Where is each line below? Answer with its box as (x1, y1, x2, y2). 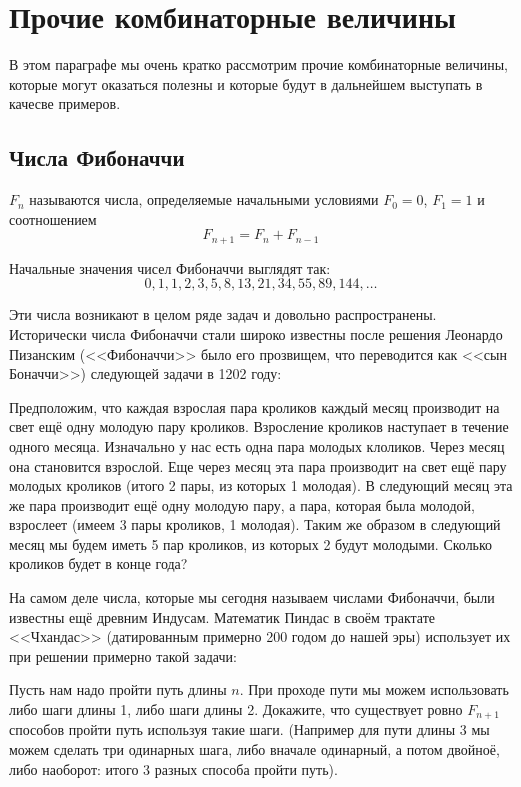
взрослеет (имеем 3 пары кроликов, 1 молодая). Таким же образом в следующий (9, 514, 501, 535)
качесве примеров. (9, 93, 121, 114)
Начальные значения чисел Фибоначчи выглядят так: (9, 257, 331, 278)
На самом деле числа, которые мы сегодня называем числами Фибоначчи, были (9, 587, 495, 608)
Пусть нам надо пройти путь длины (9, 679, 227, 700)
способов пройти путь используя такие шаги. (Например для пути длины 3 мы (9, 719, 490, 740)
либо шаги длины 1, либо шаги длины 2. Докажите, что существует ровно (9, 699, 463, 720)
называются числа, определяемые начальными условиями (29, 189, 379, 210)
